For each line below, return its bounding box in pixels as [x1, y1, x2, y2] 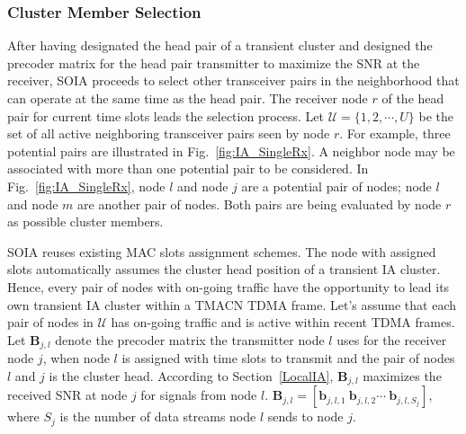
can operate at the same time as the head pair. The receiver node [7, 89, 368, 107]
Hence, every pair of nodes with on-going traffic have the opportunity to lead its [7, 277, 450, 296]
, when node [42, 349, 110, 368]
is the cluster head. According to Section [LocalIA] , [49, 366, 334, 385]
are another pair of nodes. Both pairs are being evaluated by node [77, 194, 442, 213]
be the [418, 106, 454, 125]
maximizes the [363, 366, 442, 385]
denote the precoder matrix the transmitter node [55, 330, 325, 349]
